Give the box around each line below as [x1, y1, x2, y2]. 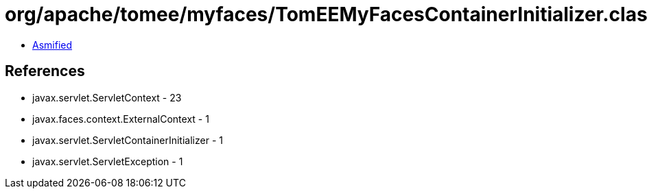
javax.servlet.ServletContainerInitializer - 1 [32, 134, 223, 146]
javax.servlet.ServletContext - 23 [32, 91, 182, 104]
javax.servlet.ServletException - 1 [32, 155, 183, 167]
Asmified [32, 38, 73, 51]
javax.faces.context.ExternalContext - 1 [32, 112, 209, 125]
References [5, 62, 85, 80]
